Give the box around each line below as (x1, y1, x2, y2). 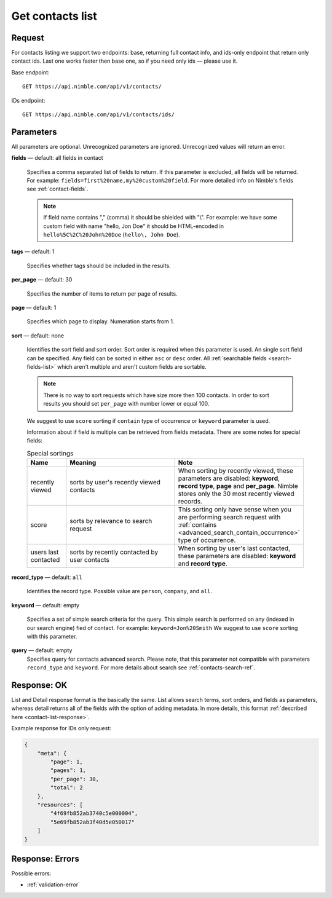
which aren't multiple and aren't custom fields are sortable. (57, 363, 207, 370)
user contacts (69, 556, 110, 564)
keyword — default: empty (11, 601, 80, 609)
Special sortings (26, 449, 74, 457)
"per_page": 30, (50, 775, 100, 782)
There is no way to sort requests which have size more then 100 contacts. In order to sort (43, 391, 270, 399)
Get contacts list (11, 9, 98, 23)
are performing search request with (178, 513, 281, 522)
